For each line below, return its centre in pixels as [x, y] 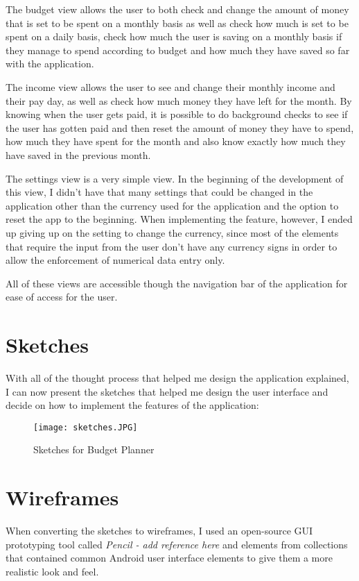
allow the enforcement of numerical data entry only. [115, 260]
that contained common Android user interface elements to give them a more [169, 558]
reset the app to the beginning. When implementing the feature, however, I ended [179, 219]
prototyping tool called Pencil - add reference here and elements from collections [177, 544]
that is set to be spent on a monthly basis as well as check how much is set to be [177, 23]
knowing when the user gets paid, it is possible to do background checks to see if [177, 114]
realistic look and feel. [52, 571]
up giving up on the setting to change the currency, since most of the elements [172, 232]
